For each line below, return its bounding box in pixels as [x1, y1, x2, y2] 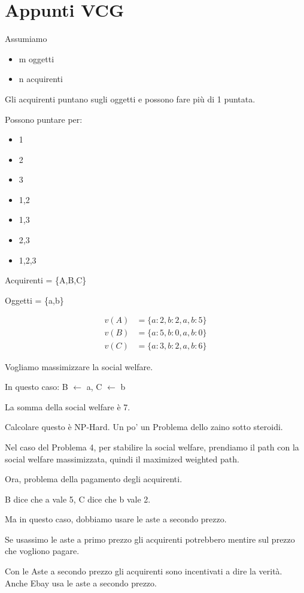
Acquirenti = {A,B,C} [5, 274, 87, 286]
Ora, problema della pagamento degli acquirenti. [5, 473, 183, 485]
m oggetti [19, 52, 54, 65]
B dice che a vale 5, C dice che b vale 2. [5, 492, 151, 505]
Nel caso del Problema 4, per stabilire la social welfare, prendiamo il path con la [5, 440, 299, 453]
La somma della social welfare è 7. [5, 400, 130, 413]
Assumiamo [5, 32, 47, 45]
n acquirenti [19, 72, 63, 85]
